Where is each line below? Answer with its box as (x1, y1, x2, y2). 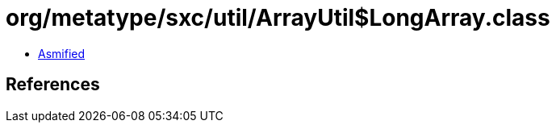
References (6, 74, 100, 95)
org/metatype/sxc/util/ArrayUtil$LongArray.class (6, 4, 550, 31)
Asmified (38, 46, 86, 60)
